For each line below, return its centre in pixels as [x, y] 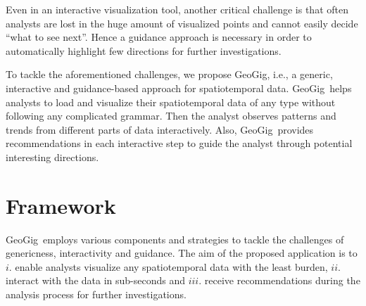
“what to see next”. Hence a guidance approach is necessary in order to [159, 37]
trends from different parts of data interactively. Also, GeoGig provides [160, 129]
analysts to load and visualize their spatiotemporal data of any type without [171, 102]
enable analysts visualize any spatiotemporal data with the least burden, [171, 266]
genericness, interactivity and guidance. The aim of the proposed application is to [182, 253]
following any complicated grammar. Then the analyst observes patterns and [171, 116]
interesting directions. [52, 157]
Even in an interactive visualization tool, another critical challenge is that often [177, 9]
